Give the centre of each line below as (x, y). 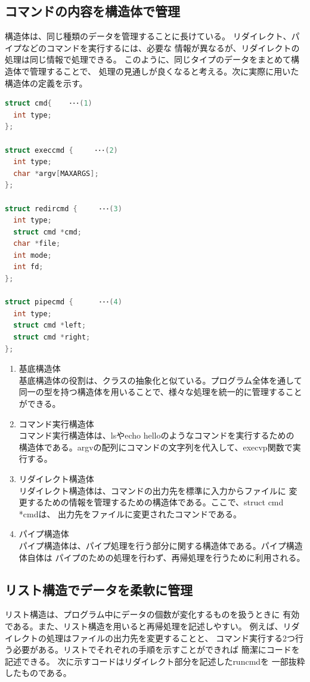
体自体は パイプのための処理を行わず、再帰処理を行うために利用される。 (162, 557)
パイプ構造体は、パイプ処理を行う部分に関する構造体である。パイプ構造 (161, 545)
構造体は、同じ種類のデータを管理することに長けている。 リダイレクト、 (148, 36)
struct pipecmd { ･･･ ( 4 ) (63, 302)
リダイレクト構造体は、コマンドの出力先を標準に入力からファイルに (152, 490)
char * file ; (37, 244)
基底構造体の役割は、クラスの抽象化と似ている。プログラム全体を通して (160, 380)
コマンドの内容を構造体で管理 (92, 11)
